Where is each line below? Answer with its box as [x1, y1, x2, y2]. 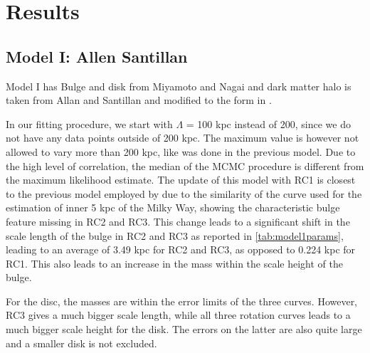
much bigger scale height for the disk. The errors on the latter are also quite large [6, 322, 362, 337]
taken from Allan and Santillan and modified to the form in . [6, 93, 272, 107]
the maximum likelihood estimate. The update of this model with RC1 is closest [6, 172, 356, 187]
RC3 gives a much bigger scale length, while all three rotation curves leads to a [6, 307, 351, 322]
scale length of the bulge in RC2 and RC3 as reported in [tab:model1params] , [6, 228, 344, 243]
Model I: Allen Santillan [6, 45, 188, 67]
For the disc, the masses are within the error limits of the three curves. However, [6, 293, 358, 308]
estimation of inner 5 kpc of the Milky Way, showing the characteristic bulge [6, 200, 340, 215]
